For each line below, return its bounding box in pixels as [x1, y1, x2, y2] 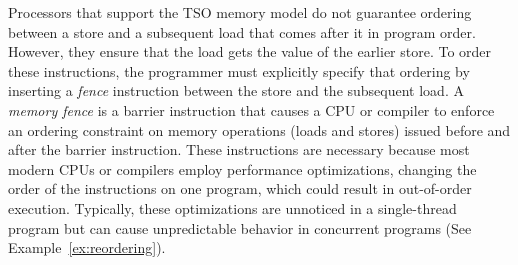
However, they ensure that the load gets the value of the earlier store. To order [8, 41, 492, 62]
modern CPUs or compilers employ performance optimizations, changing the [8, 158, 477, 179]
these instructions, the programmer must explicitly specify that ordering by [8, 60, 470, 81]
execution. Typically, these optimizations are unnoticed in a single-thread [8, 197, 457, 218]
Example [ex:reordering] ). [8, 237, 166, 258]
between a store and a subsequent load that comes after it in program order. [8, 21, 476, 42]
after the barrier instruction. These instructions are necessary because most [8, 139, 470, 160]
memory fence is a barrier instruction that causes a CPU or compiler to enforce [8, 99, 495, 120]
